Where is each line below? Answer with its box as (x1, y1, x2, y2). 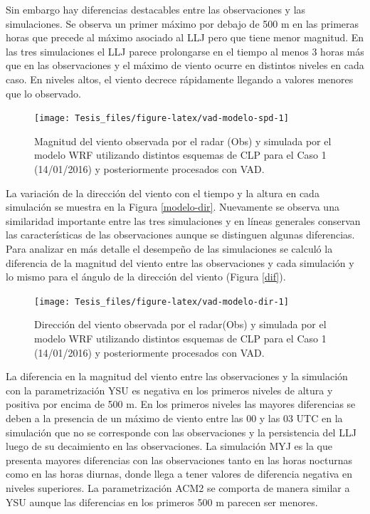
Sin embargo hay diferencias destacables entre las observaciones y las (6, 2, 306, 16)
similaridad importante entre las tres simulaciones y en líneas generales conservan (6, 213, 361, 228)
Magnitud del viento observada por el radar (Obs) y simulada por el (34, 133, 332, 148)
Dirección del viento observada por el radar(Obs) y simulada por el (34, 317, 327, 332)
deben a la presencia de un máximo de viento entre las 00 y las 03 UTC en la (6, 410, 343, 425)
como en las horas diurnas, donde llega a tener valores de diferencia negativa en (6, 466, 352, 481)
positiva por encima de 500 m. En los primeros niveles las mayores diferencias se (6, 397, 356, 411)
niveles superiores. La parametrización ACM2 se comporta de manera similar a (6, 480, 350, 495)
